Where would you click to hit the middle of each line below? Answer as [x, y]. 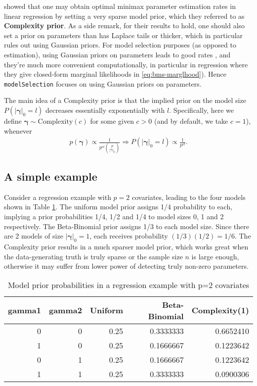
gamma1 [24, 310]
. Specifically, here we [201, 110]
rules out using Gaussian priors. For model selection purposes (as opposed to [120, 45]
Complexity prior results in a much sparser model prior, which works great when [126, 246]
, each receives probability [129, 236]
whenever [18, 130]
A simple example [51, 176]
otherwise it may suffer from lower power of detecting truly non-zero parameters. [126, 266]
